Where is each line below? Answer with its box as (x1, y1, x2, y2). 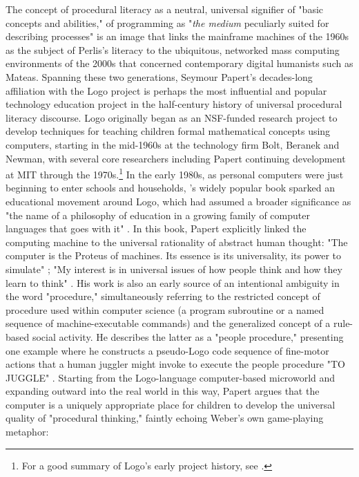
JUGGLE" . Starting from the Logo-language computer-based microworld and (6, 370, 336, 384)
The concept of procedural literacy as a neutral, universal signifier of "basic (6, 2, 324, 16)
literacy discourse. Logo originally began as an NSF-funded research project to (6, 110, 338, 124)
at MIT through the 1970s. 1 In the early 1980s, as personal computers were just (6, 165, 344, 181)
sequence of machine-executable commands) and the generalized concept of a (6, 316, 331, 330)
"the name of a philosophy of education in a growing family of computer (6, 207, 310, 222)
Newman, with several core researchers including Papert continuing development (6, 151, 346, 165)
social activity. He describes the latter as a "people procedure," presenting (32, 329, 344, 344)
